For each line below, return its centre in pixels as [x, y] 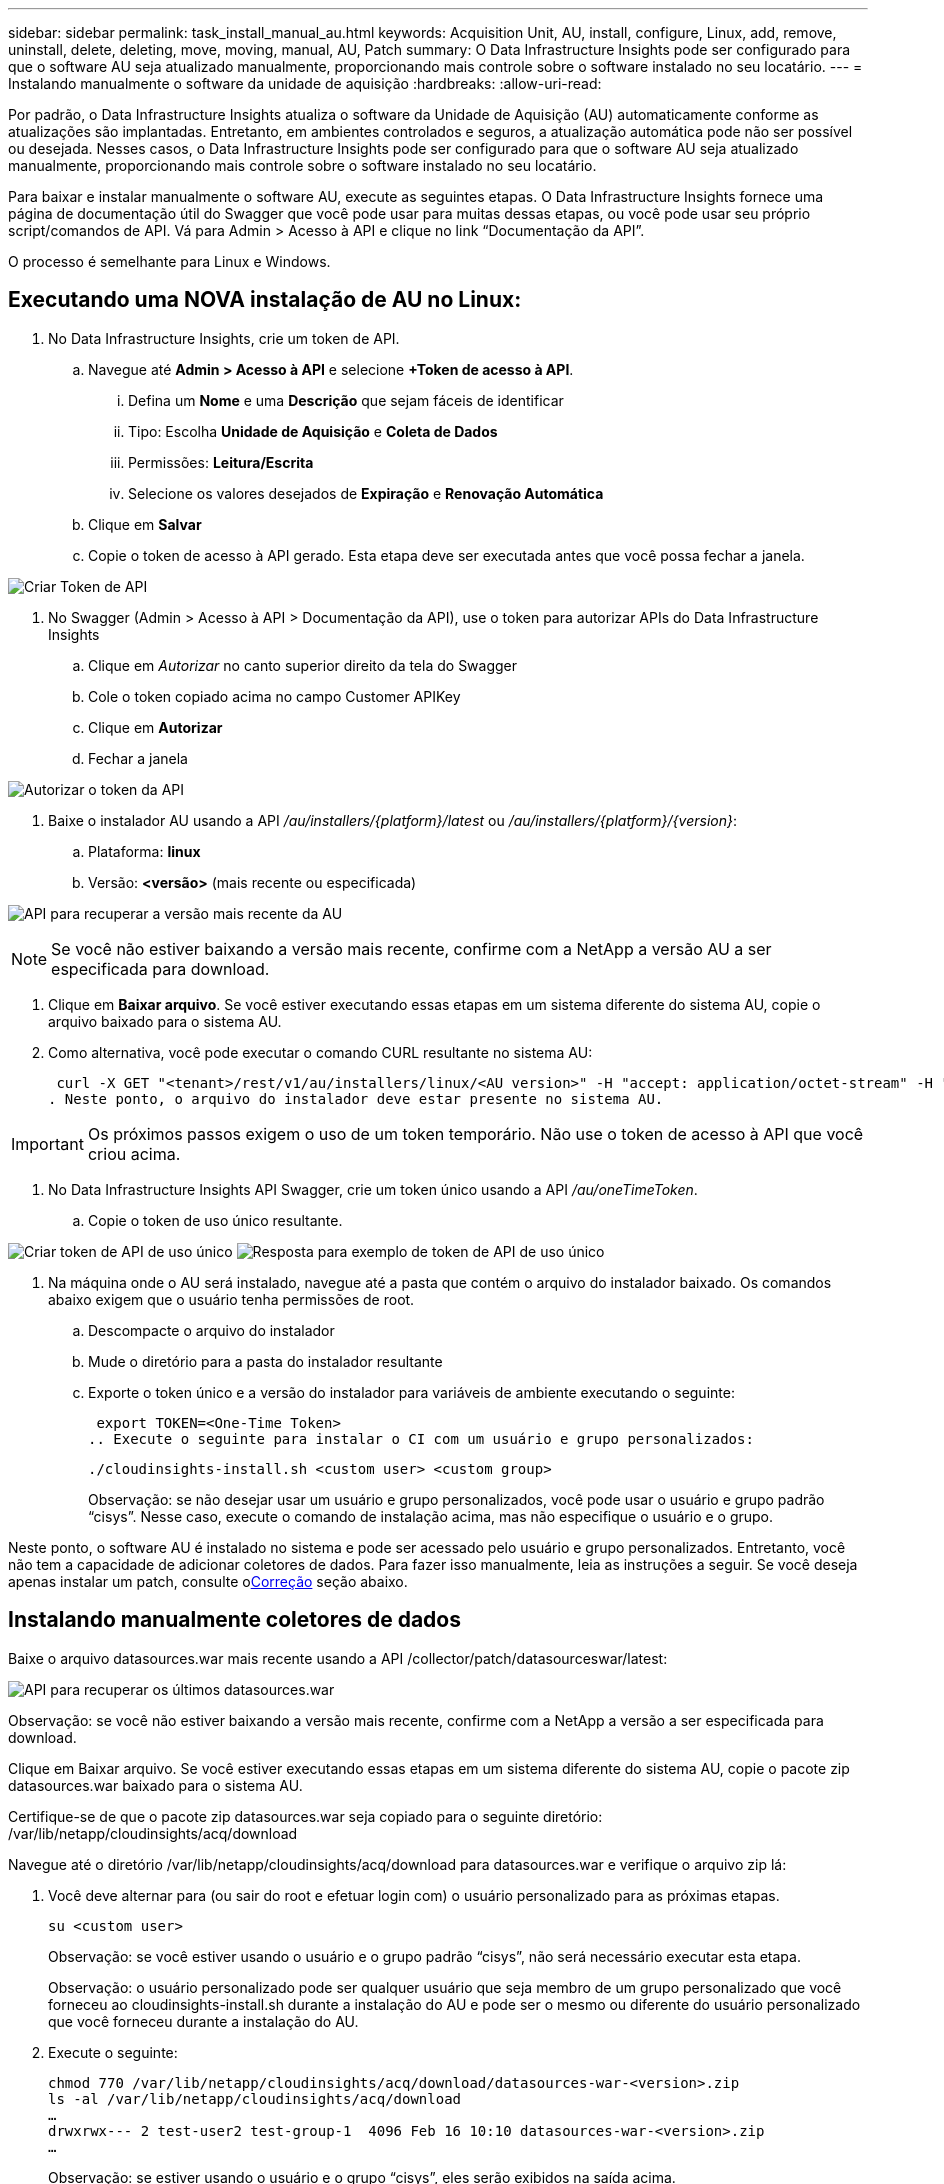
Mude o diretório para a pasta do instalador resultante [265, 1361]
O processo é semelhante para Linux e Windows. [169, 261]
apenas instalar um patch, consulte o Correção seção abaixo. [208, 1581]
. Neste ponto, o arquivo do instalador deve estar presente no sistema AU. [356, 1098]
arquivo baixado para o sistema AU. [165, 1021]
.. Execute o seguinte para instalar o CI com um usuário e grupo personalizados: [421, 1438]
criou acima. [134, 1153]
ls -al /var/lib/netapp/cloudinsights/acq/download [255, 2098]
